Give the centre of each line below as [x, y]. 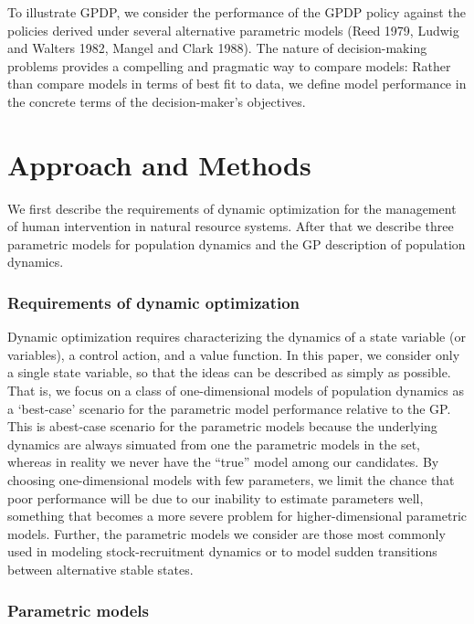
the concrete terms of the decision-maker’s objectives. [157, 101]
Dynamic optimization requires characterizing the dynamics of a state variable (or [237, 337]
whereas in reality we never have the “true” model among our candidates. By [223, 462]
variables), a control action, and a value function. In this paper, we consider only [234, 354]
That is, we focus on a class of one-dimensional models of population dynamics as [236, 391]
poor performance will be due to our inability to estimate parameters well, [216, 497]
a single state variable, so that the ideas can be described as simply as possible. [229, 372]
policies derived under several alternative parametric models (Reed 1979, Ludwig [233, 30]
